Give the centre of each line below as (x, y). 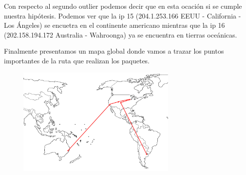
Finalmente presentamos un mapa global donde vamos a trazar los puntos (114, 51)
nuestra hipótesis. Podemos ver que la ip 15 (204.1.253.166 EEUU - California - (123, 15)
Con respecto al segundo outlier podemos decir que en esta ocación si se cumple (123, 6)
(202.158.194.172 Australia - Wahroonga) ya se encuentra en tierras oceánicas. (121, 34)
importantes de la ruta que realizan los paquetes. (77, 60)
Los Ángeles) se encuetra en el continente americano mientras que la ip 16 (114, 25)
